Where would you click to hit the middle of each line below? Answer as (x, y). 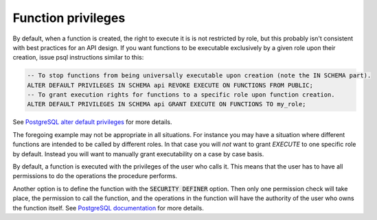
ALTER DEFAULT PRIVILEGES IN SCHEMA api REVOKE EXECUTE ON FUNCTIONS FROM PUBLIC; (170, 85)
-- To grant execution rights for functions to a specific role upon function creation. (181, 95)
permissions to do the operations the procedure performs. (95, 176)
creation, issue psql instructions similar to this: (78, 58)
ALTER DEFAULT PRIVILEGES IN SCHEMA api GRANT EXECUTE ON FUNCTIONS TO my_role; (167, 104)
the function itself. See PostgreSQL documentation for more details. (108, 208)
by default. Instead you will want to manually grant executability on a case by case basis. (138, 154)
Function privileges (69, 18)
